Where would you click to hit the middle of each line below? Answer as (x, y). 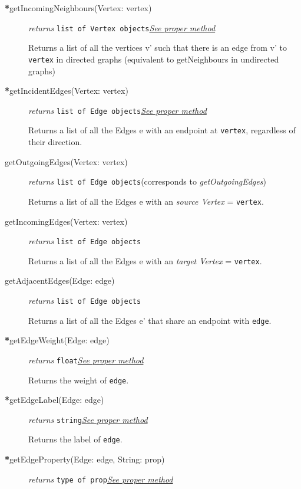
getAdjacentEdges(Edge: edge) (60, 280)
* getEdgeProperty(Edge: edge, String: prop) (85, 459)
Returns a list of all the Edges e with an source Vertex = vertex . (146, 201)
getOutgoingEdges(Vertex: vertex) (66, 161)
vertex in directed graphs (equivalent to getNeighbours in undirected (154, 59)
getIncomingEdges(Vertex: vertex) (66, 221)
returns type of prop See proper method (101, 479)
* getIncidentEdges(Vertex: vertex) (67, 91)
